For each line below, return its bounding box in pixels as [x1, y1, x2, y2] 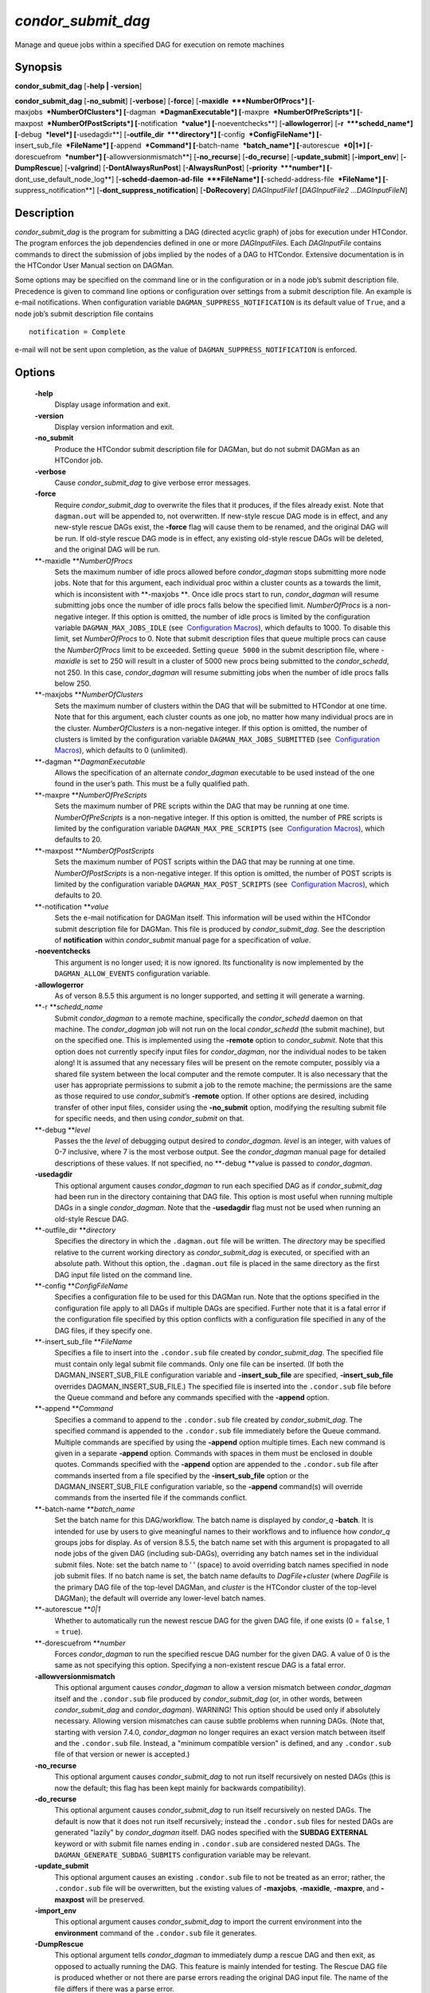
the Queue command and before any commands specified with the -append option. [54, 1392, 330, 1402]
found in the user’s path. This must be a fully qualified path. [54, 779, 250, 788]
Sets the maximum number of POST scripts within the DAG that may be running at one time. [54, 857, 356, 867]
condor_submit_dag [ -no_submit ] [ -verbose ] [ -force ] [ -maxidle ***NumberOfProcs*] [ [14, 96, 312, 105]
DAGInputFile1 [252, 185, 298, 195]
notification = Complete [29, 328, 126, 336]
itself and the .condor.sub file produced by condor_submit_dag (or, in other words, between [54, 1694, 362, 1704]
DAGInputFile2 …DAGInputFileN [301, 185, 405, 195]
